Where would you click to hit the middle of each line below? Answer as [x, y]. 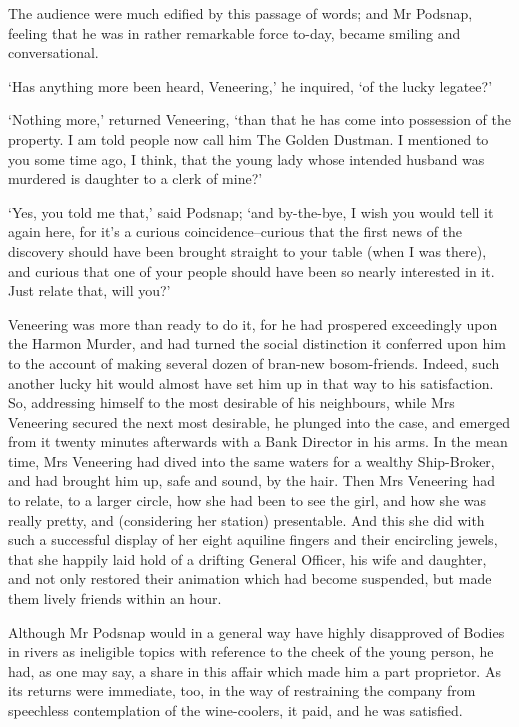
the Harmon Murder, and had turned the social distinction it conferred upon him [257, 343]
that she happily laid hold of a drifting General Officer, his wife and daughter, [247, 558]
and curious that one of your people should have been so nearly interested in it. [251, 270]
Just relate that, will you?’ [89, 290]
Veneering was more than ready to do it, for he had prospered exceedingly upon [253, 323]
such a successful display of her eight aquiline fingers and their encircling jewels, [253, 539]
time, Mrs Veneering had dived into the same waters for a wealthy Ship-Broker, [251, 460]
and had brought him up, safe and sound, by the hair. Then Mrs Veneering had [251, 480]
